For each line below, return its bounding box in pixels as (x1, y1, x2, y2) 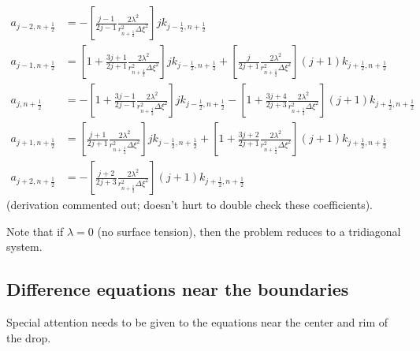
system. (6, 238, 43, 255)
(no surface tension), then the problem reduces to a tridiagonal (97, 222, 401, 239)
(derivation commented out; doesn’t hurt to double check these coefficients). (6, 196, 373, 213)
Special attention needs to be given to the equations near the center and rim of (6, 314, 388, 330)
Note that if (6, 222, 64, 239)
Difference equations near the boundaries (6, 277, 349, 301)
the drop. (6, 329, 51, 345)
